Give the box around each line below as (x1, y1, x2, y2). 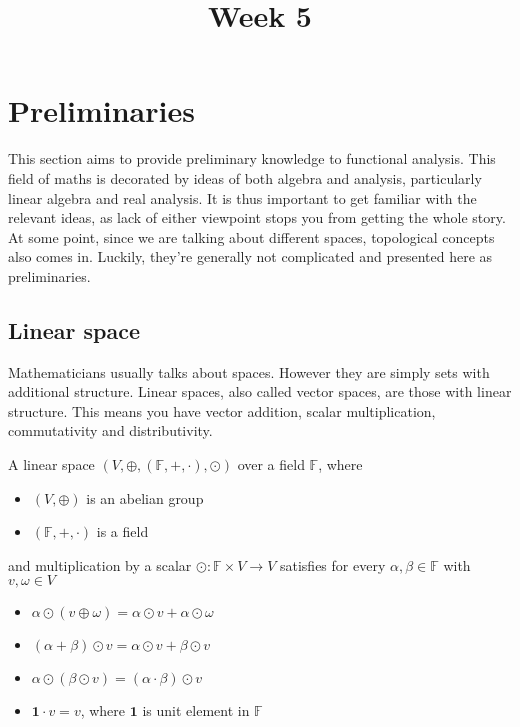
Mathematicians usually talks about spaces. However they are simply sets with (8, 361, 490, 382)
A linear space (8, 454, 95, 475)
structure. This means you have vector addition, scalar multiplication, (8, 400, 436, 421)
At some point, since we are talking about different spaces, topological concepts (8, 226, 495, 247)
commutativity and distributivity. (8, 420, 213, 441)
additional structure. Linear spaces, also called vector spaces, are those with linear (8, 381, 512, 402)
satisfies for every (279, 554, 386, 575)
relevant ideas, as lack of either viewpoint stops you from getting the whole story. (8, 207, 506, 228)
